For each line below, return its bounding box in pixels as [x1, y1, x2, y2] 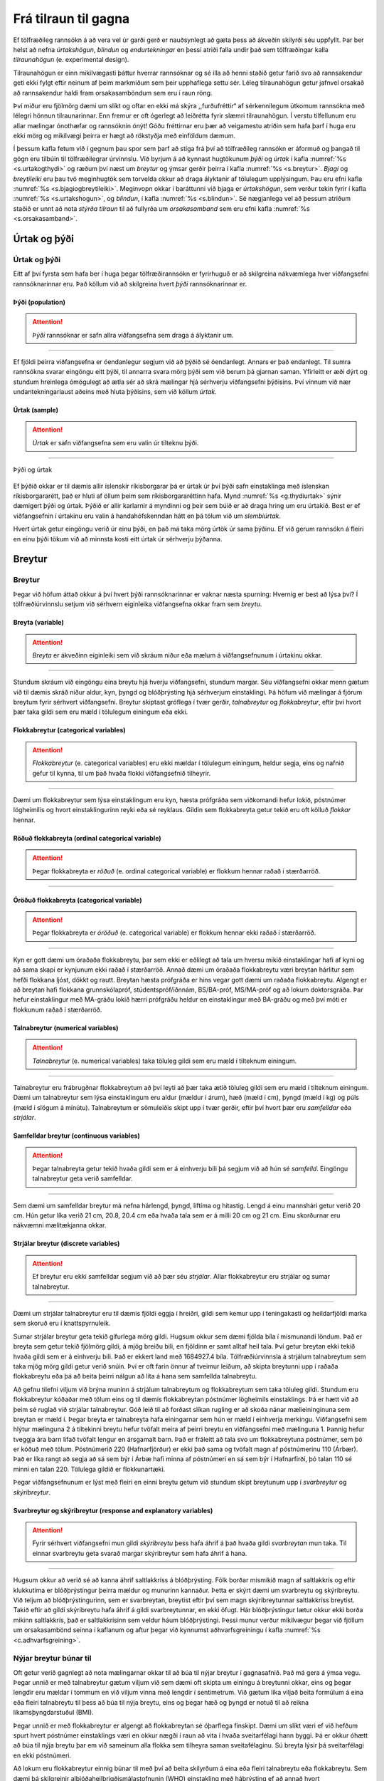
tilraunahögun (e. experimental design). [13, 56, 129, 64]
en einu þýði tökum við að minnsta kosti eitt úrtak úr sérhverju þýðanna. [13, 534, 223, 543]
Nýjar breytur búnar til [13, 1653, 92, 1663]
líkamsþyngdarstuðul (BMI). [13, 1708, 94, 1717]
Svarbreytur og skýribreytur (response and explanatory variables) [13, 1506, 213, 1515]
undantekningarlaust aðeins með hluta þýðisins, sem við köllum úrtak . [13, 388, 217, 396]
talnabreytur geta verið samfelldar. [32, 1174, 133, 1183]
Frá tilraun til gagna [13, 11, 130, 26]
